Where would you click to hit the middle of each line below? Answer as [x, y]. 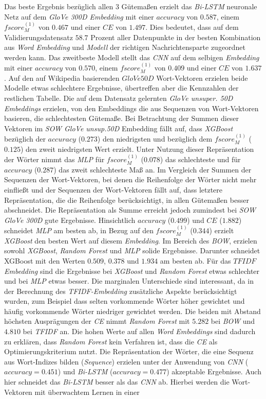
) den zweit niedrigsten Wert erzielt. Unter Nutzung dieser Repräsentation [137, 149]
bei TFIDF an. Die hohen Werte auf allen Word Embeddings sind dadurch [139, 331]
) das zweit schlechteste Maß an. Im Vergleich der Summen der [153, 169]
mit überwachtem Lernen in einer [87, 392]
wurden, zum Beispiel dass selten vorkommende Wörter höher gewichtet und [125, 301]
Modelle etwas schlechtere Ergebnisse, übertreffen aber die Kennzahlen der [121, 88]
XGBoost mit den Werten [45, 260]
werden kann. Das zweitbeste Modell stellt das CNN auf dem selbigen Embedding [132, 57]
